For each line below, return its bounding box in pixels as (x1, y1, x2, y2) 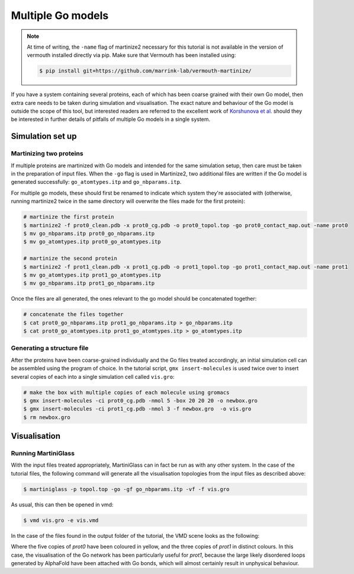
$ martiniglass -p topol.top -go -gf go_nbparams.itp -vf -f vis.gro (23, 486, 230, 492)
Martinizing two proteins (11, 149, 83, 158)
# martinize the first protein (23, 213, 115, 221)
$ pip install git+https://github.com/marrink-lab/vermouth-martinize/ (39, 68, 252, 74)
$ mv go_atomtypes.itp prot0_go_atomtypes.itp (23, 238, 161, 245)
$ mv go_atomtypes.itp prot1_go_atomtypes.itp (23, 272, 161, 278)
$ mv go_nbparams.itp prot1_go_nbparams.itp (23, 280, 155, 287)
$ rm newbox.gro (23, 414, 71, 420)
